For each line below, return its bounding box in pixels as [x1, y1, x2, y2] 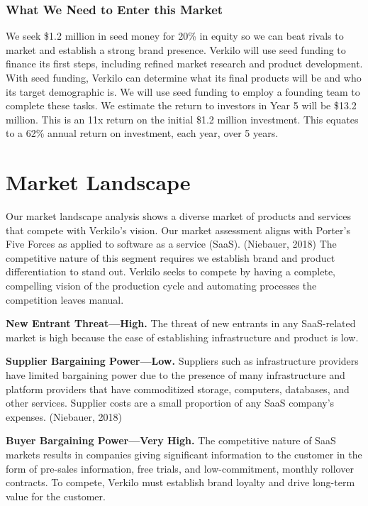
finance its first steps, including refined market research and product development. [6, 56, 363, 71]
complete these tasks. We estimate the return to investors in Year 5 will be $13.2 [6, 98, 357, 113]
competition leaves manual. [6, 292, 124, 307]
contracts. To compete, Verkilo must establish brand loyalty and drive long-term [6, 475, 355, 490]
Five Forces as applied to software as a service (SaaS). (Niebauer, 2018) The [6, 236, 337, 251]
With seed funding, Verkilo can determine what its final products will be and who [6, 70, 362, 84]
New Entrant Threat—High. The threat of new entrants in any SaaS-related [6, 316, 356, 331]
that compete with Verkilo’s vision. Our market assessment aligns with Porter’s [6, 222, 350, 237]
